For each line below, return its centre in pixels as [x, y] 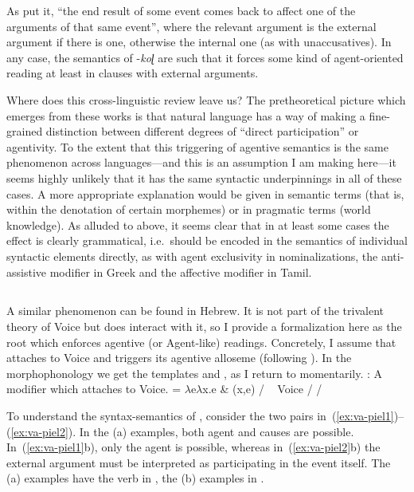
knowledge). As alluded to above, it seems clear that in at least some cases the [198, 224]
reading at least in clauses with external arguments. [133, 73]
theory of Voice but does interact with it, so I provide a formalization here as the [204, 327]
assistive [26, 272]
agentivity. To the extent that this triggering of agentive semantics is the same [197, 146]
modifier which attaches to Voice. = [94, 389]
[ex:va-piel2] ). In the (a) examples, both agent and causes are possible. [182, 431]
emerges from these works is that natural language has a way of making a [186, 115]
